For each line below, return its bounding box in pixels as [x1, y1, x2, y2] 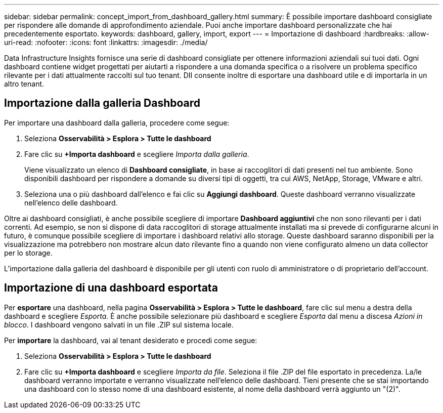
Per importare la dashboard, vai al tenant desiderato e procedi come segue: [4, 336, 257, 345]
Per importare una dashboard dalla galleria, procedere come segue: [4, 118, 230, 127]
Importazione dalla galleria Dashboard [4, 97, 201, 110]
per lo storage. [4, 248, 53, 257]
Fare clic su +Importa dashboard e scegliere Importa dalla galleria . [24, 149, 249, 158]
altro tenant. [4, 79, 45, 88]
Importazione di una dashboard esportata [4, 281, 218, 295]
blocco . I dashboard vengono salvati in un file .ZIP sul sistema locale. [4, 320, 234, 329]
